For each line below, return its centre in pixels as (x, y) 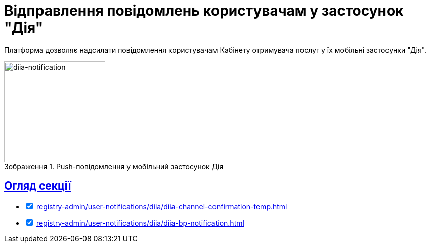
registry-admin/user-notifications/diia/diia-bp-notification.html (140, 223)
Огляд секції (38, 186)
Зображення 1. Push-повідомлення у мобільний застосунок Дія (114, 166)
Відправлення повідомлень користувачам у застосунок (204, 11)
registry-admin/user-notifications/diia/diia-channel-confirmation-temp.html (162, 206)
